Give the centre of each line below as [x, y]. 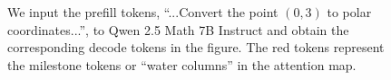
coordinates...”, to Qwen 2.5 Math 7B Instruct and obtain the [178, 29]
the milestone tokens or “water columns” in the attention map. [182, 64]
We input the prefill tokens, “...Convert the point [143, 12]
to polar [349, 12]
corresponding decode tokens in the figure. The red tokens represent [196, 47]
